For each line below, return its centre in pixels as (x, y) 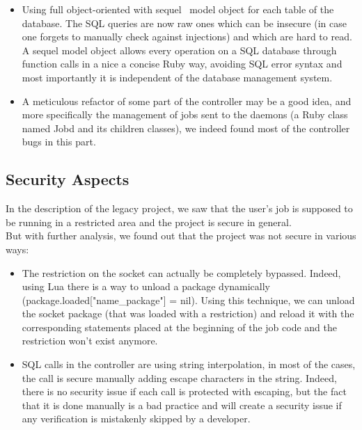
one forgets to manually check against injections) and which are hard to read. (187, 37)
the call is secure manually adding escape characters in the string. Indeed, (179, 377)
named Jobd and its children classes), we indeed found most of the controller (186, 128)
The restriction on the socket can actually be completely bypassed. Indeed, (181, 272)
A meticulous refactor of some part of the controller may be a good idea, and (187, 101)
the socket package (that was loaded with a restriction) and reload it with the (188, 313)
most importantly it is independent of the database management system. (177, 77)
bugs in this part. (59, 142)
